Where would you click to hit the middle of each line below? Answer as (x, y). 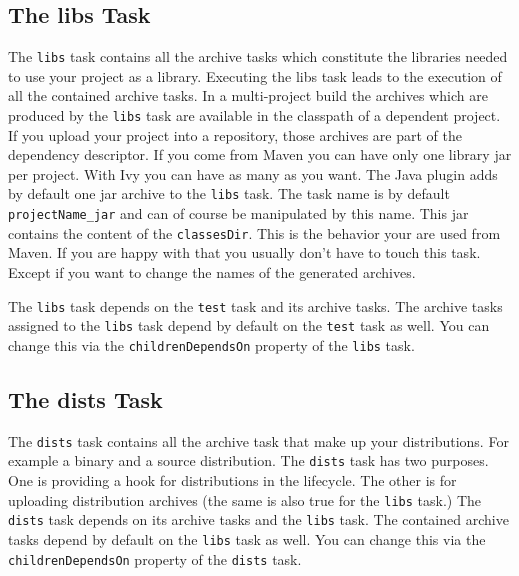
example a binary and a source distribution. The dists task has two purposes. (248, 460)
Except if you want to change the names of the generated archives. (212, 272)
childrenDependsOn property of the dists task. (155, 558)
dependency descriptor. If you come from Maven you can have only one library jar (260, 154)
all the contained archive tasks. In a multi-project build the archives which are (248, 95)
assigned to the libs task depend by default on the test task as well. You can (249, 325)
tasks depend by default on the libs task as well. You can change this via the (247, 539)
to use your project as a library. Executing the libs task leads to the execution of (255, 75)
